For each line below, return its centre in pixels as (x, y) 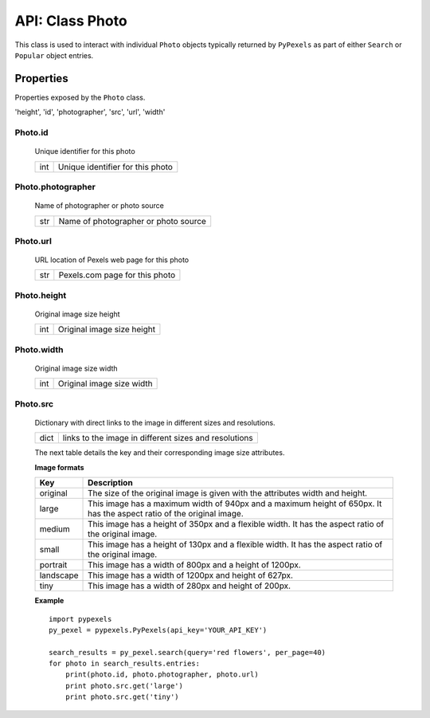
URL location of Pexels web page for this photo (112, 260)
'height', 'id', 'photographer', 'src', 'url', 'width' (90, 112)
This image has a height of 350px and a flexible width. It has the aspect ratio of (236, 524)
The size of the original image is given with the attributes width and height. (228, 493)
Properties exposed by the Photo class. (80, 97)
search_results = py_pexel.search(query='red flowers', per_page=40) (188, 652)
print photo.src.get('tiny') (122, 697)
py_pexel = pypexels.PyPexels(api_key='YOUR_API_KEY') (158, 630)
